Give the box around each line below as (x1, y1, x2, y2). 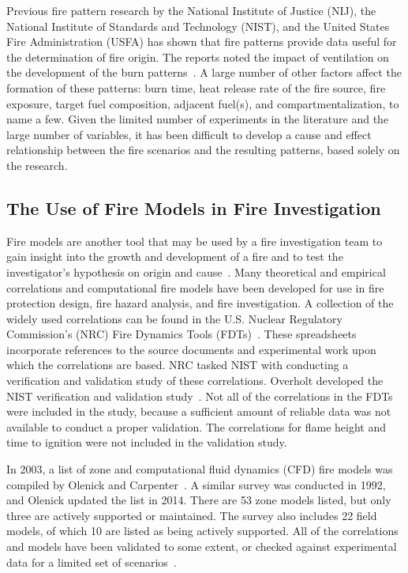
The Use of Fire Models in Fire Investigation (6, 195, 381, 220)
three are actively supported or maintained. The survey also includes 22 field (6, 507, 377, 523)
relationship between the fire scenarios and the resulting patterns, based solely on (6, 141, 400, 158)
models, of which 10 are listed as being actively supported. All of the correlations (6, 522, 399, 539)
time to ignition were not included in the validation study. (6, 434, 287, 450)
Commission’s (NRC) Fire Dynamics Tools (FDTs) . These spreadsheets (6, 326, 357, 342)
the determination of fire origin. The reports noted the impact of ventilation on (6, 48, 389, 65)
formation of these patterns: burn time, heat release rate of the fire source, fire (6, 79, 386, 96)
